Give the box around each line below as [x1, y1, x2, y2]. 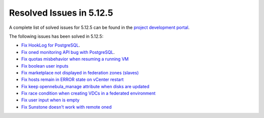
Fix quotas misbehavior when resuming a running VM [21, 56, 129, 62]
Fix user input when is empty [21, 97, 80, 103]
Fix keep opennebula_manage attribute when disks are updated [21, 83, 150, 89]
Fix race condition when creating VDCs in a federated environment [21, 91, 156, 96]
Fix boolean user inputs [21, 63, 68, 69]
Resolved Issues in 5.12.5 [9, 7, 113, 18]
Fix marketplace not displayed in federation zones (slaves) [21, 70, 139, 75]
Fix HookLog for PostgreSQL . [21, 42, 80, 48]
